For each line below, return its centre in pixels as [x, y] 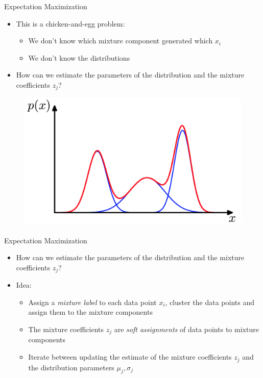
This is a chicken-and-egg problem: [70, 23]
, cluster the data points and [210, 302]
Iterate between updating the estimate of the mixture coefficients [130, 357]
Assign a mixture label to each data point [92, 302]
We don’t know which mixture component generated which [121, 41]
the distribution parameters [71, 367]
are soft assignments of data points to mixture [186, 329]
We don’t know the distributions [79, 57]
